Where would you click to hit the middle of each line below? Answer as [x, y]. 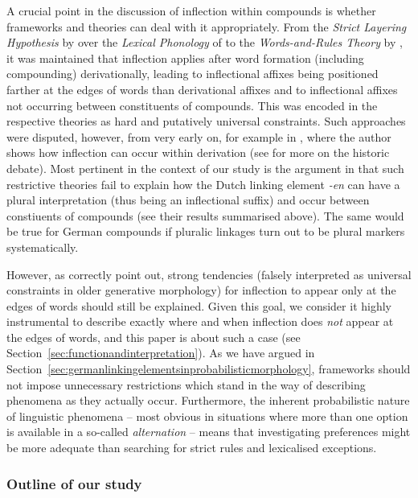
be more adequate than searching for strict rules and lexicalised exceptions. [192, 448]
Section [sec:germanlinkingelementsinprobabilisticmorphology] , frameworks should [209, 369]
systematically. [43, 247]
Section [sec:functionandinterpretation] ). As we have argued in [161, 353]
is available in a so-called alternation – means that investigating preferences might [209, 432]
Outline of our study [74, 483]
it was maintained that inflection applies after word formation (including [185, 58]
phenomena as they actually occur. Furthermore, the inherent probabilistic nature [208, 400]
